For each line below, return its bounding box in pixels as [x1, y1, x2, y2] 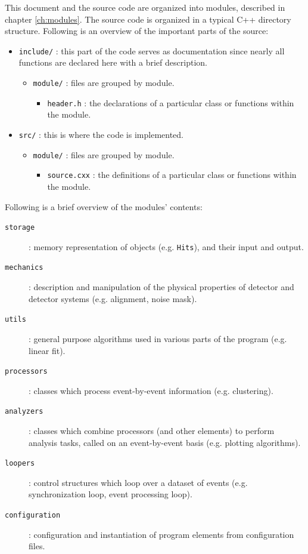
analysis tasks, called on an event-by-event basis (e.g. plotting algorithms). [29, 436, 301, 448]
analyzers [5, 407, 43, 416]
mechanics [5, 263, 43, 272]
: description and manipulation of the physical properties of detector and [29, 281, 294, 293]
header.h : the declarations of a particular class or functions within [47, 96, 294, 109]
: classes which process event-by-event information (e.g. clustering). [29, 384, 273, 396]
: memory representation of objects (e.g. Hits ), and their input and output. [29, 240, 304, 253]
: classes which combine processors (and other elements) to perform [29, 424, 275, 436]
